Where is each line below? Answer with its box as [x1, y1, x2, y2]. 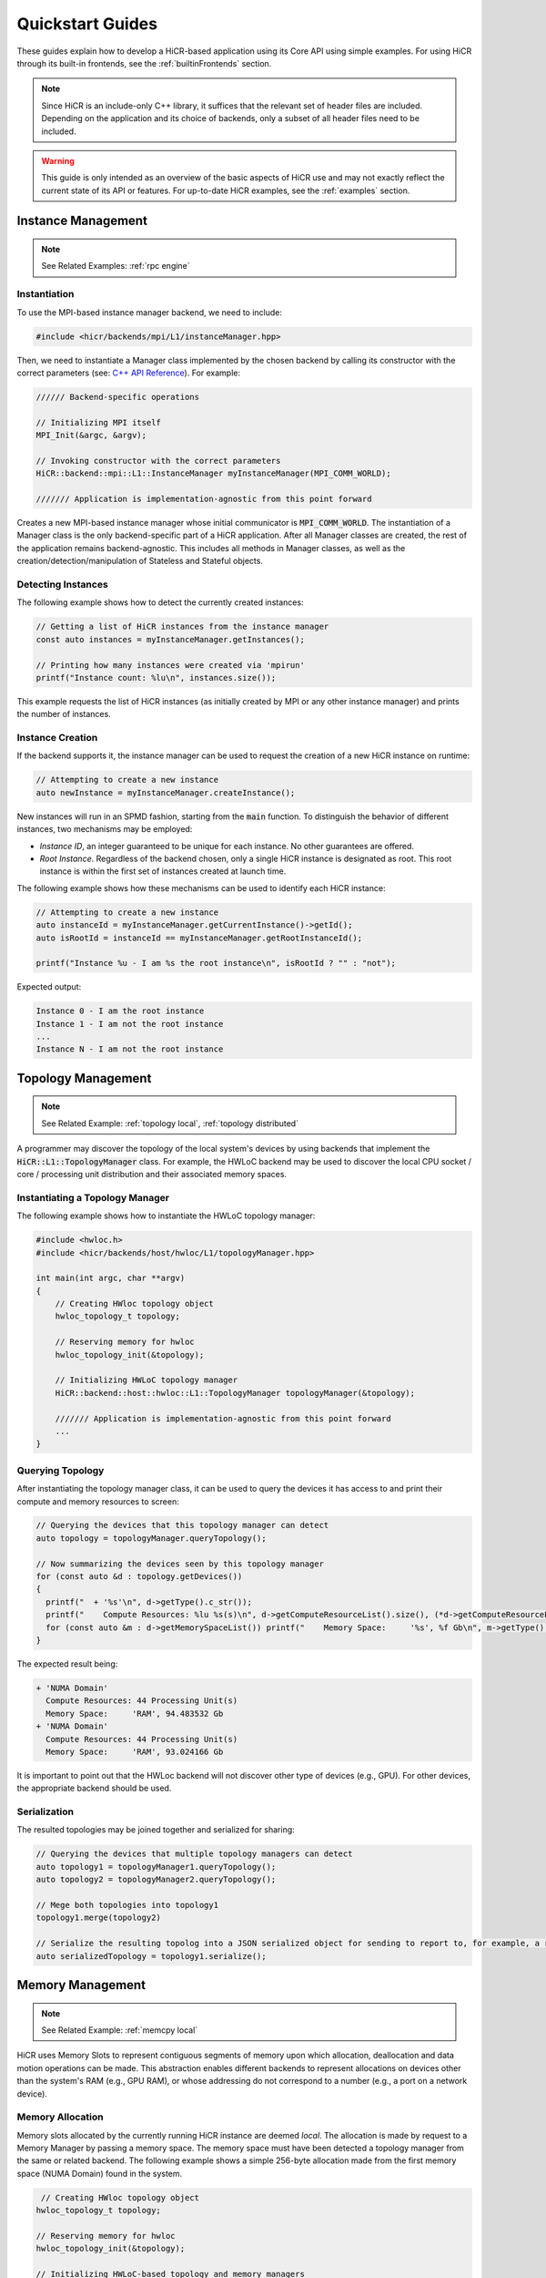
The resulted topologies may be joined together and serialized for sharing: [16, 1824, 295, 1835]
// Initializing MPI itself [35, 417, 161, 427]
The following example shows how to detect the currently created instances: [16, 597, 304, 608]
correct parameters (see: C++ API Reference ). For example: [16, 367, 241, 378]
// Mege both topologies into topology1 [35, 1900, 218, 1910]
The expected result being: [16, 1658, 118, 1669]
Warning [41, 155, 75, 166]
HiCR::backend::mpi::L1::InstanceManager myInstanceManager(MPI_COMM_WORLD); [35, 468, 391, 478]
